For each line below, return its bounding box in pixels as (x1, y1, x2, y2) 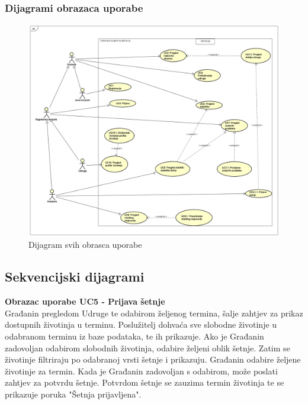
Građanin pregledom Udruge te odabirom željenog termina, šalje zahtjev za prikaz (5, 306, 303, 319)
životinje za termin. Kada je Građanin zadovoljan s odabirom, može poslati (5, 364, 278, 377)
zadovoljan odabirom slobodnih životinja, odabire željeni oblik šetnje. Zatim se (5, 341, 290, 354)
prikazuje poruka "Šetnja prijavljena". (5, 387, 142, 400)
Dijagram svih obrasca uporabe (28, 238, 142, 251)
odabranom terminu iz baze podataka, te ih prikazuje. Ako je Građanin (5, 329, 264, 342)
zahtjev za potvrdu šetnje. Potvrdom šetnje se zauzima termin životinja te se (5, 376, 284, 389)
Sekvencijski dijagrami (5, 267, 145, 286)
